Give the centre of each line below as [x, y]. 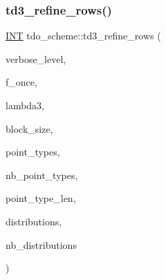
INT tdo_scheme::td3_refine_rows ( [83, 36]
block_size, [29, 128]
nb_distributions [41, 244]
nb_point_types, [42, 175]
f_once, [21, 82]
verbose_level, [36, 58]
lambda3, [25, 105]
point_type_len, [41, 198]
